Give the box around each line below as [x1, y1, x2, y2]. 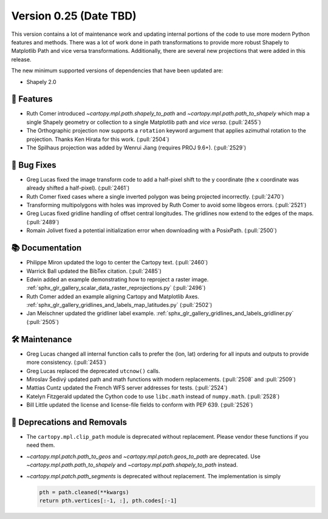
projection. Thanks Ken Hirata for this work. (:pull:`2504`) [26, 136, 169, 143]
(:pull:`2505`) [26, 318, 59, 325]
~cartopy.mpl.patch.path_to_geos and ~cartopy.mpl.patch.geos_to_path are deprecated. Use [26, 453, 261, 460]
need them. [26, 441, 55, 449]
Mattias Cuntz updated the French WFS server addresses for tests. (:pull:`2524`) [26, 384, 228, 391]
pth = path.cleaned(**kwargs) [39, 489, 129, 495]
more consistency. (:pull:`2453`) [26, 359, 106, 366]
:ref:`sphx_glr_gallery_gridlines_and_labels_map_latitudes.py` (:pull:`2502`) [26, 301, 213, 309]
